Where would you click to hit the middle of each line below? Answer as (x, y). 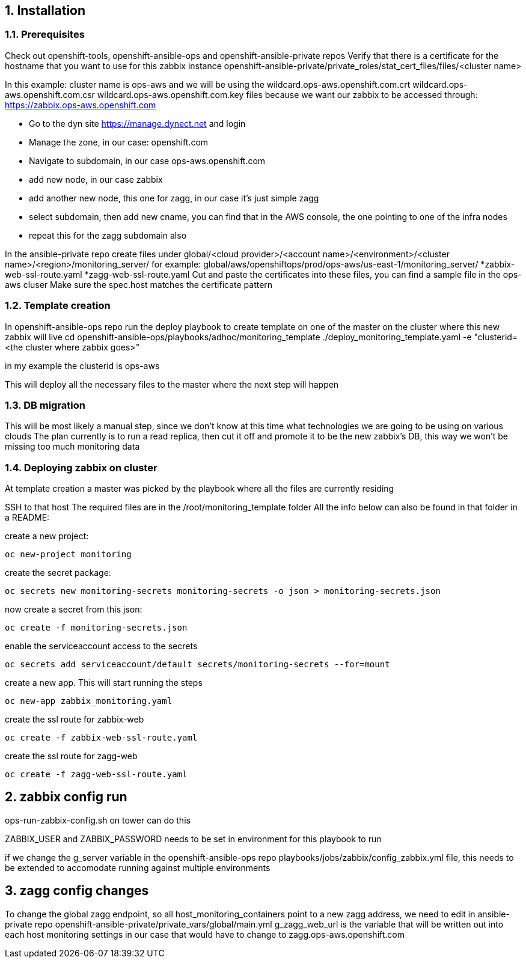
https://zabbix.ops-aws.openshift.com (81, 105)
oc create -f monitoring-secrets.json (96, 628)
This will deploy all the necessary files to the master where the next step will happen (172, 384)
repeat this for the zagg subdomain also (108, 235)
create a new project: (47, 536)
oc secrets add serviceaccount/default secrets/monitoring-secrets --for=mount (197, 665)
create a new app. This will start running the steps (104, 683)
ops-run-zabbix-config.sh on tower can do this (98, 820)
